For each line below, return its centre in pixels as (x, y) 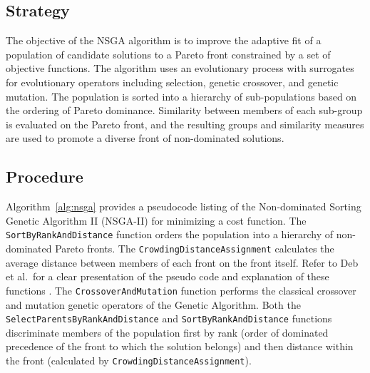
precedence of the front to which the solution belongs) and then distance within (180, 346)
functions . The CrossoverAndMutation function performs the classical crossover (181, 290)
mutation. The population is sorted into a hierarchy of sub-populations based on (181, 96)
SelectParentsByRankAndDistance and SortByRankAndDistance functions (169, 318)
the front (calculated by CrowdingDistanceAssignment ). (129, 360)
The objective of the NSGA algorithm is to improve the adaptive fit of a (164, 40)
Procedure (45, 177)
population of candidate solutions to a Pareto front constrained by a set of (168, 54)
